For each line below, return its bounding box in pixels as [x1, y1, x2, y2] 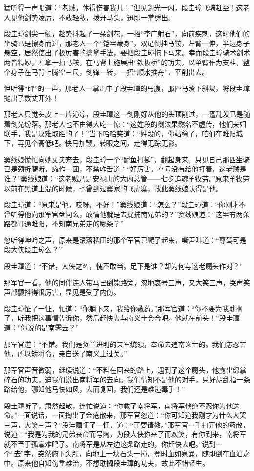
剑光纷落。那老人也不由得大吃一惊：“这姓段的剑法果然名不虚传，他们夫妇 [10, 118, 247, 128]
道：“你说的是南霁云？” [4, 322, 79, 333]
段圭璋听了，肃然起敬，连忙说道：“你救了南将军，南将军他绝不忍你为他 [4, 400, 233, 410]
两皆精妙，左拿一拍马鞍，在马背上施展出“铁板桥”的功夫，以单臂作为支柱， [4, 57, 243, 67]
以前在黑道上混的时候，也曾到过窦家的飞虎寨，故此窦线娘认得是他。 [4, 183, 223, 193]
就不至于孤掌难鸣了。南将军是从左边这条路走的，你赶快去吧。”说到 [4, 438, 216, 449]
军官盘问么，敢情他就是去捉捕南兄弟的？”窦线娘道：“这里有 [44, 209, 236, 219]
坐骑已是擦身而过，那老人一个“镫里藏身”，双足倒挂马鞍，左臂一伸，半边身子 [4, 38, 250, 48]
